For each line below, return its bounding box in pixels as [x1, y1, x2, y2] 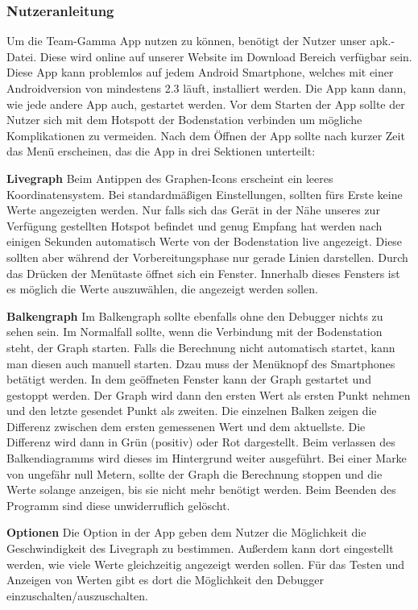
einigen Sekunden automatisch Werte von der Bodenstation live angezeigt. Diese [6, 233, 403, 250]
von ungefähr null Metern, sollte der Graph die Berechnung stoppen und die [6, 465, 383, 482]
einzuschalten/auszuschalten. [6, 587, 149, 604]
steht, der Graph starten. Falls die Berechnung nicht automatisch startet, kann [6, 338, 395, 355]
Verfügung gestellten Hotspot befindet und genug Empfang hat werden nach [6, 217, 383, 234]
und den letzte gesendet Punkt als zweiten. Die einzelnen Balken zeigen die [6, 402, 377, 419]
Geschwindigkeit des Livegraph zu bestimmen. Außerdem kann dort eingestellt [6, 540, 394, 557]
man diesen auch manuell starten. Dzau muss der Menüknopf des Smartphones [6, 355, 395, 371]
